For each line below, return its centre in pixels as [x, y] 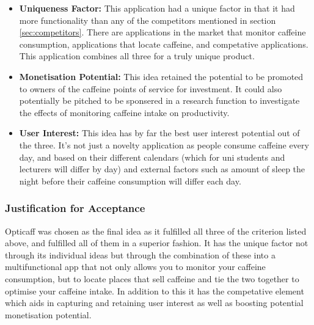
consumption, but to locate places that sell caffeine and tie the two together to [152, 278]
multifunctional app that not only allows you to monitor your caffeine [135, 267]
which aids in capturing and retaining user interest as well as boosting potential [154, 303]
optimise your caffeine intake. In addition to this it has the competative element [155, 290]
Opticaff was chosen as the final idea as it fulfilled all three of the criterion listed [156, 231]
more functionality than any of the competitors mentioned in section [148, 20]
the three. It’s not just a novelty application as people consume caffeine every [164, 144]
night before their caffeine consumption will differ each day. [130, 181]
